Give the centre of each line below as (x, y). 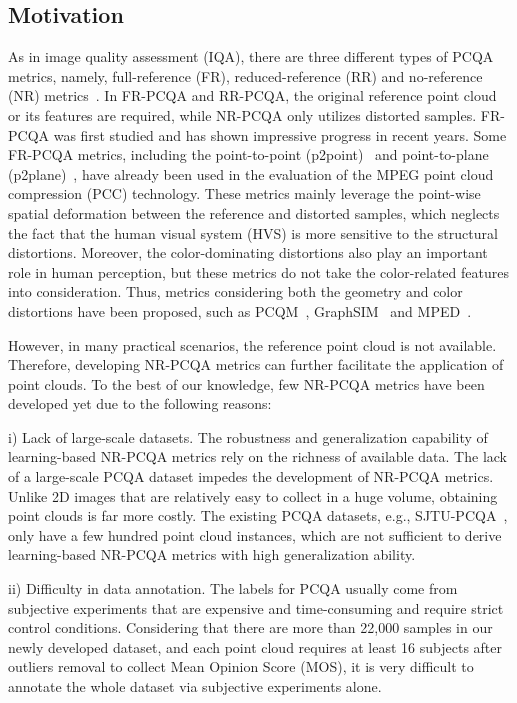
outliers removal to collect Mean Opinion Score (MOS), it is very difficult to (241, 666)
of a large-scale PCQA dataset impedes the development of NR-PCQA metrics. (251, 476)
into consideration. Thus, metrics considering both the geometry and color (235, 291)
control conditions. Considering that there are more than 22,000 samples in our (250, 627)
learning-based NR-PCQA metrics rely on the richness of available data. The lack (257, 456)
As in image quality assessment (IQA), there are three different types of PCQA (251, 56)
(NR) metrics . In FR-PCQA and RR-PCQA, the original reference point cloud (252, 95)
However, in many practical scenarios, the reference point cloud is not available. (252, 344)
